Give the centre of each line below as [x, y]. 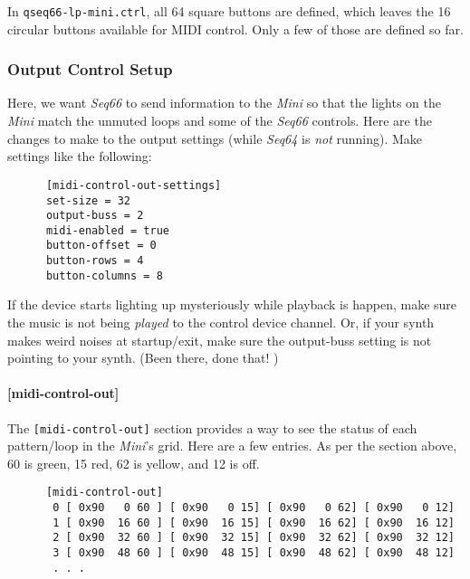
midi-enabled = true [107, 230]
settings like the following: [80, 156]
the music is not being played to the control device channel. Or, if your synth [221, 323]
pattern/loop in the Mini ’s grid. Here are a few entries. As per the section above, [232, 446]
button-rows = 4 [95, 261]
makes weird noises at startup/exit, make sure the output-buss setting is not [220, 340]
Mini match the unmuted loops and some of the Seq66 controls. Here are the [220, 121]
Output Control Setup [90, 69]
